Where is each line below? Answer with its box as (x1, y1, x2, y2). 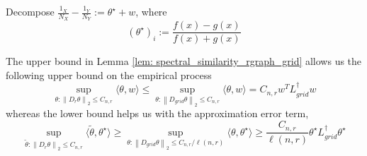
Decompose (6, 4, 55, 18)
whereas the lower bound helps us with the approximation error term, (6, 106, 309, 121)
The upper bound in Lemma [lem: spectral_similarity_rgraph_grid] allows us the (6, 54, 362, 68)
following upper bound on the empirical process (6, 67, 212, 82)
